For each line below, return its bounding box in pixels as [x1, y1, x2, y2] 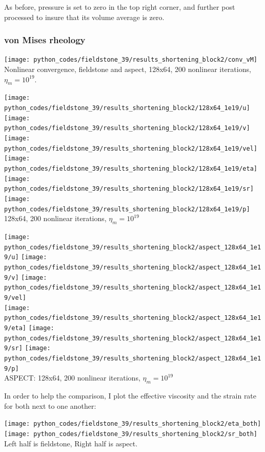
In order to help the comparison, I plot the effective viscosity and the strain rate [4, 390, 257, 401]
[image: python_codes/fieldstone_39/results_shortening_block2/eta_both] [4, 420, 261, 428]
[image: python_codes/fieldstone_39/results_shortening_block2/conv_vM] [4, 56, 257, 64]
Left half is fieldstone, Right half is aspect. [4, 438, 138, 448]
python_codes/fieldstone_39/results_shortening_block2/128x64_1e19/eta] [4, 165, 257, 173]
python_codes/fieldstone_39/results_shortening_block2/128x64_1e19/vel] [4, 144, 257, 152]
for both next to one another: [4, 400, 96, 411]
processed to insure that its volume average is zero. [4, 11, 165, 22]
